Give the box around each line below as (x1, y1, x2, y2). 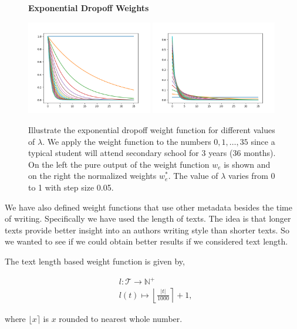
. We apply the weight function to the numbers (42, 135, 211, 147)
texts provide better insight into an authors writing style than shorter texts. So (5, 223, 289, 236)
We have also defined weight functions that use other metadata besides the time (5, 201, 292, 213)
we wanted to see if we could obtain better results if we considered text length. (5, 235, 288, 247)
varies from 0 (228, 169, 275, 182)
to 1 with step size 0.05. (28, 181, 114, 193)
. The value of (168, 169, 218, 182)
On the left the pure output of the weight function (28, 158, 210, 170)
